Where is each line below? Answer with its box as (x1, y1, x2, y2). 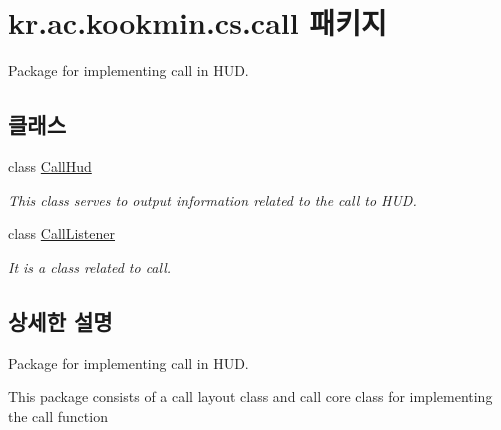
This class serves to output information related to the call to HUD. (8, 189, 417, 210)
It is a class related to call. (8, 256, 172, 277)
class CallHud (8, 155, 92, 176)
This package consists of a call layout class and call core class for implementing (8, 386, 493, 407)
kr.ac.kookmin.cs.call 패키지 (8, 2, 387, 43)
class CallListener (8, 223, 116, 244)
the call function (8, 405, 108, 426)
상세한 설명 (8, 305, 113, 336)
